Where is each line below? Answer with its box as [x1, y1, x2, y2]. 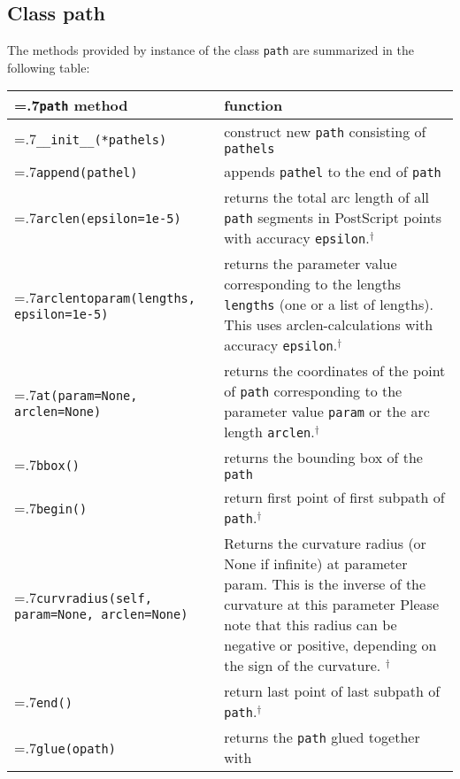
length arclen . [224, 421, 315, 443]
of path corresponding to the [224, 381, 402, 402]
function [224, 95, 283, 116]
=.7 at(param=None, [14, 383, 138, 405]
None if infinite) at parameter [224, 553, 408, 575]
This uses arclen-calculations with [224, 314, 433, 336]
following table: [7, 58, 90, 76]
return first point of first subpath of [224, 487, 445, 508]
